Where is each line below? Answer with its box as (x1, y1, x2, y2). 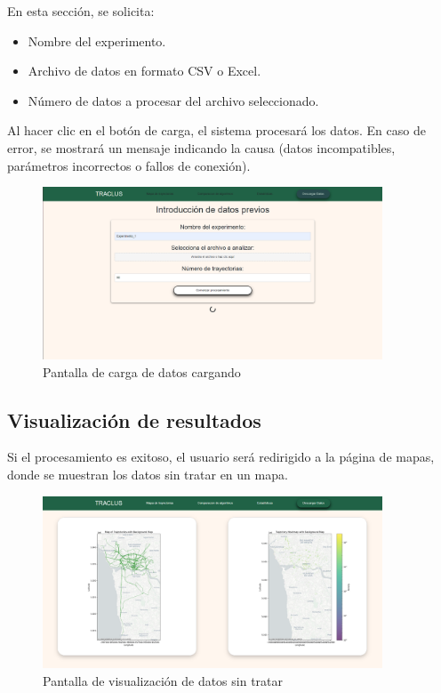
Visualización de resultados (7, 406, 261, 433)
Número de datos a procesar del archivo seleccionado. (28, 91, 319, 109)
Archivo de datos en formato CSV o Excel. (28, 61, 261, 80)
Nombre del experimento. (28, 31, 166, 50)
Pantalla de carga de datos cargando (43, 362, 241, 381)
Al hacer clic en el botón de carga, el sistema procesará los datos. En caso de (7, 121, 426, 140)
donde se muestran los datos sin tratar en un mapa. (7, 464, 288, 483)
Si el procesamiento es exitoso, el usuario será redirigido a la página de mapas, (7, 447, 435, 466)
